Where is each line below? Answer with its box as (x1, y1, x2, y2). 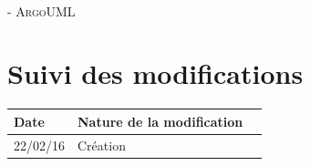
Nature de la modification (77, 111, 243, 130)
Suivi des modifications (7, 55, 304, 92)
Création (77, 135, 126, 154)
